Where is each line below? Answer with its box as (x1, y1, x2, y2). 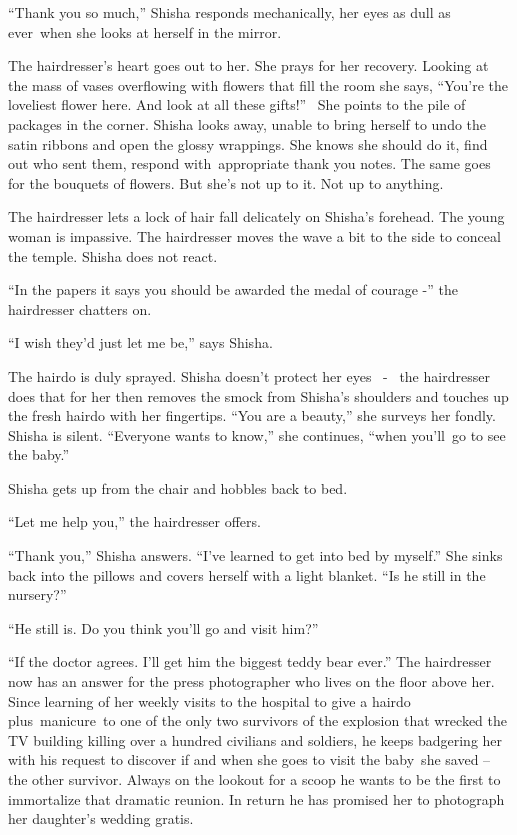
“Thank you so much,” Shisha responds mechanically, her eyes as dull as (8, 2, 451, 22)
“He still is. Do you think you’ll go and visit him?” (8, 617, 319, 638)
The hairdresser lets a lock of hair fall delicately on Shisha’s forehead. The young (8, 206, 505, 227)
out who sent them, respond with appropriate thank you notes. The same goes (8, 153, 491, 174)
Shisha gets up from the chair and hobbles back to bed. (8, 477, 348, 498)
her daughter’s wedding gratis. (8, 808, 194, 829)
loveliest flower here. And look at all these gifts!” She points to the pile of (8, 94, 466, 115)
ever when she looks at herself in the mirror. (8, 21, 282, 42)
